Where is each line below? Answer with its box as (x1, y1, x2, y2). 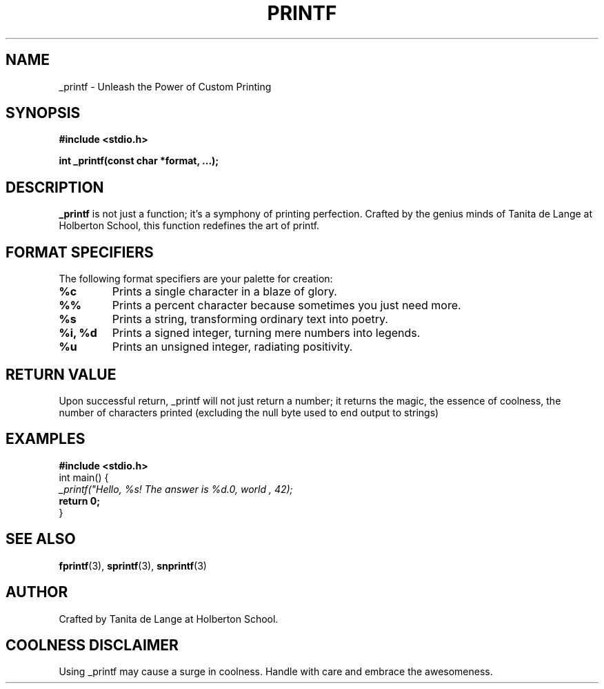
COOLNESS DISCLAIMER (6, 636, 179, 654)
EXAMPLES (6, 430, 85, 448)
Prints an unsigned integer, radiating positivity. (112, 340, 353, 354)
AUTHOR (6, 583, 68, 601)
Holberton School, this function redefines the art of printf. (59, 220, 320, 232)
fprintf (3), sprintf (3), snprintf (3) (59, 559, 207, 572)
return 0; (59, 494, 101, 507)
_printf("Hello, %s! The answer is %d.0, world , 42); (59, 483, 293, 495)
